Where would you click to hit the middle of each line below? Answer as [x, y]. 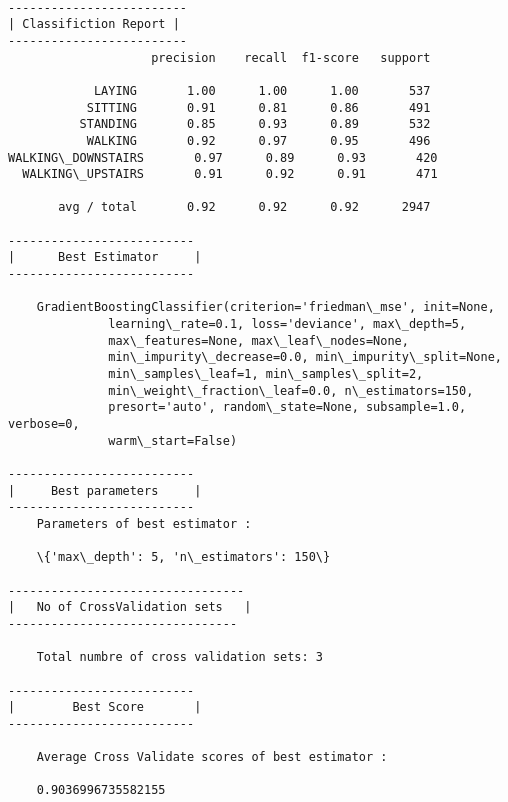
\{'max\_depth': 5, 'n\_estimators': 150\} [183, 557]
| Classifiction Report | [94, 24]
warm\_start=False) [173, 440]
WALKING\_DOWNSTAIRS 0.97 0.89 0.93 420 [223, 157]
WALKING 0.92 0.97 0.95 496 [258, 140]
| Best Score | [105, 707]
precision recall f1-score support [291, 57]
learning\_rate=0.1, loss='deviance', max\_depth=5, [287, 324]
